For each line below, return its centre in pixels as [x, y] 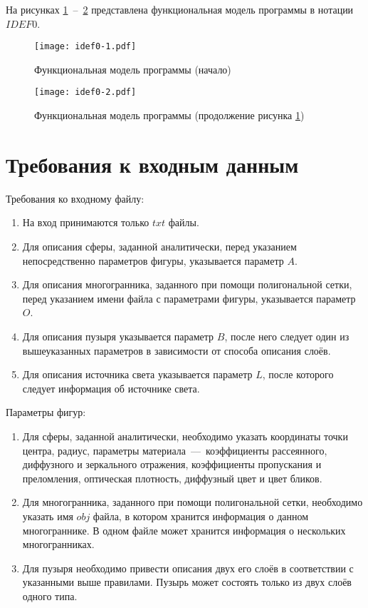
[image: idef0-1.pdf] [85, 47]
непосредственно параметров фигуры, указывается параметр [153, 260]
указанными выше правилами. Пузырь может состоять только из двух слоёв [187, 582]
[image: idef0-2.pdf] [85, 92]
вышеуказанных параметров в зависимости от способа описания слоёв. [177, 350]
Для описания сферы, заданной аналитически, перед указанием [159, 246]
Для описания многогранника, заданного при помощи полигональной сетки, [187, 284]
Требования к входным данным [152, 164]
